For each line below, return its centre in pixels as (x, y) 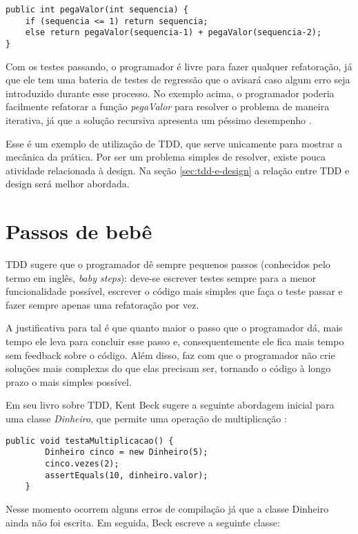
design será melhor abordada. (68, 184)
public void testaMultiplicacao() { (90, 441)
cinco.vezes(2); (82, 463)
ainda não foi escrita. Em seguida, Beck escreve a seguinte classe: (143, 522)
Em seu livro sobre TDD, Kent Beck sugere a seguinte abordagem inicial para (170, 405)
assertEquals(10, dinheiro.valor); (127, 475)
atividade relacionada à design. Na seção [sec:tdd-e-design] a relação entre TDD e (178, 170)
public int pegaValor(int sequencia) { (97, 10)
